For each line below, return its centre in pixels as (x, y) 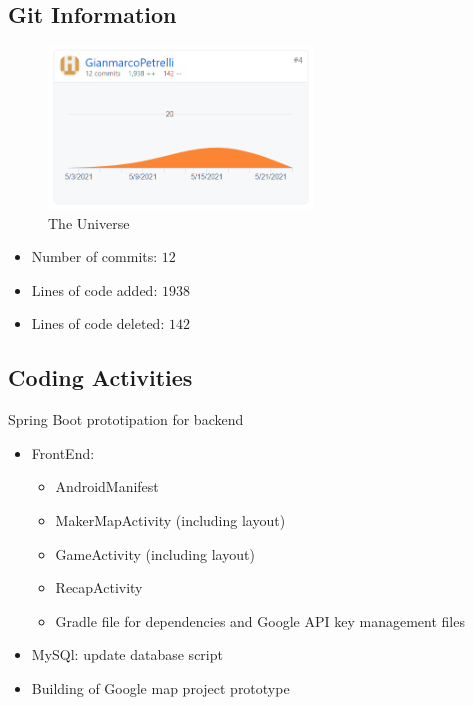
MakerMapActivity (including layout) (170, 519)
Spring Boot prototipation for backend (126, 419)
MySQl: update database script (127, 654)
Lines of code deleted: (98, 323)
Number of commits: (94, 256)
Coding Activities (100, 377)
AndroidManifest (107, 486)
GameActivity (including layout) (155, 553)
